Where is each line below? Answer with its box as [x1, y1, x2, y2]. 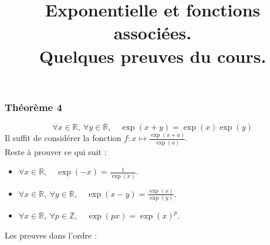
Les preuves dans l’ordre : [5, 229, 97, 241]
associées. [113, 21, 192, 45]
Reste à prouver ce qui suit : [5, 145, 107, 157]
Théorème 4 [5, 99, 62, 114]
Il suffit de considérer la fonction [5, 132, 122, 144]
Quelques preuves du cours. [39, 43, 266, 68]
